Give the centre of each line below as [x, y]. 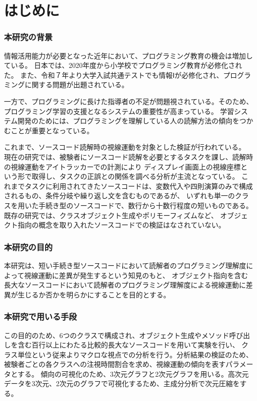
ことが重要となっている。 [52, 130]
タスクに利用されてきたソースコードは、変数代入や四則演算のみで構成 [139, 186]
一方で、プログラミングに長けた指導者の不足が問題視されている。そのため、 [129, 101]
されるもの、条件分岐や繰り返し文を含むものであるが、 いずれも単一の [120, 196]
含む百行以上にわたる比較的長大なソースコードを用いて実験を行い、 [128, 345]
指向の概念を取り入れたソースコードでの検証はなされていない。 [121, 225]
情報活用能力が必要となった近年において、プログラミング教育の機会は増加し [128, 55]
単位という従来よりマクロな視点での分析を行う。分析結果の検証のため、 [135, 354]
